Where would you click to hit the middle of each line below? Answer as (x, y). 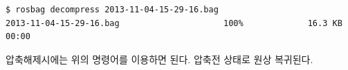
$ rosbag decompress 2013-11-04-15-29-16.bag (112, 10)
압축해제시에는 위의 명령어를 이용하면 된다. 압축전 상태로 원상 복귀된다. (159, 59)
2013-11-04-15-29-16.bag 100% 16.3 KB (174, 23)
